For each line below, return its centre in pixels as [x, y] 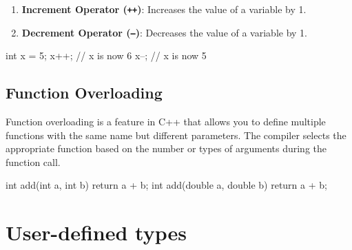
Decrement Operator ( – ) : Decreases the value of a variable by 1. [164, 32]
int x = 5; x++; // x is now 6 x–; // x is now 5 [106, 55]
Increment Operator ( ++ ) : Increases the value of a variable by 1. [164, 9]
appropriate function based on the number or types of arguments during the [166, 148]
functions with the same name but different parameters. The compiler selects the [176, 135]
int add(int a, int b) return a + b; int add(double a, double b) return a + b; [166, 185]
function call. [33, 162]
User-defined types [96, 232]
